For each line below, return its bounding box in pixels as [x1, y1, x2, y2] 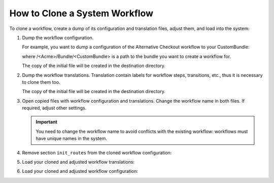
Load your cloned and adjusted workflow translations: [22, 159, 134, 165]
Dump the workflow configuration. [22, 35, 94, 41]
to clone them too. [22, 79, 60, 85]
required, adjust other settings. [22, 105, 87, 111]
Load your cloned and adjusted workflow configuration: [22, 168, 139, 174]
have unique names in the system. [36, 135, 108, 142]
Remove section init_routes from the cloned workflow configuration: [22, 149, 172, 156]
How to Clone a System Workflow [9, 8, 153, 19]
